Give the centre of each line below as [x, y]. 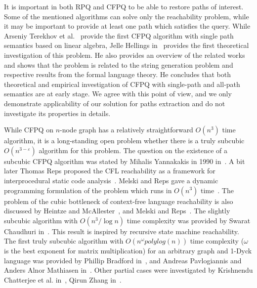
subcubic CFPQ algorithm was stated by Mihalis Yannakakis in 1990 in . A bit [125, 161]
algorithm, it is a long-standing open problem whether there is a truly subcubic [124, 141]
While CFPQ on [29, 130]
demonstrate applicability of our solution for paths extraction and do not [115, 103]
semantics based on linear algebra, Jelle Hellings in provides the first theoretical [127, 45]
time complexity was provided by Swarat [189, 220]
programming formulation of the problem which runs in [88, 190]
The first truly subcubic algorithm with [64, 241]
